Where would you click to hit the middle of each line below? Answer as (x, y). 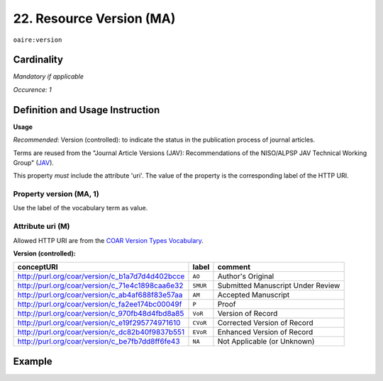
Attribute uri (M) (41, 227)
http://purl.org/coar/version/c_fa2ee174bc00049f (100, 305)
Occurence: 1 (33, 89)
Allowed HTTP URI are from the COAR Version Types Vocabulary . (108, 240)
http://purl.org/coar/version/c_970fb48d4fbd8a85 (101, 314)
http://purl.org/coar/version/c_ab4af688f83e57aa (100, 295)
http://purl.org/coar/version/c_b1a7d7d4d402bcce (101, 276)
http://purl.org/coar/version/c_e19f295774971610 (99, 323)
